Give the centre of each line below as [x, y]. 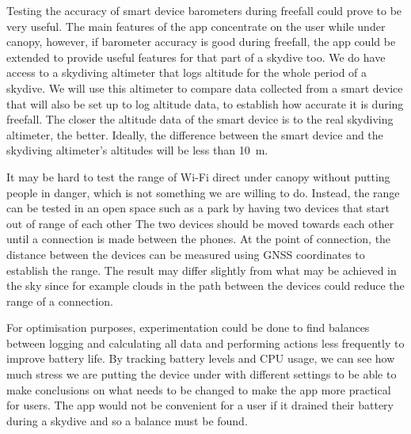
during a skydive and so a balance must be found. [127, 420]
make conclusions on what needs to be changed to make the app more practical [199, 389]
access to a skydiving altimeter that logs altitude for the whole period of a [187, 72]
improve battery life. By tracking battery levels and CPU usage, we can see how [201, 358]
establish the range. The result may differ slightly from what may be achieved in [202, 270]
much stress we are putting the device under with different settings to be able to [202, 374]
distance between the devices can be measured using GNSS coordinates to [186, 254]
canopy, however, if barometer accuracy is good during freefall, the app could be [201, 42]
